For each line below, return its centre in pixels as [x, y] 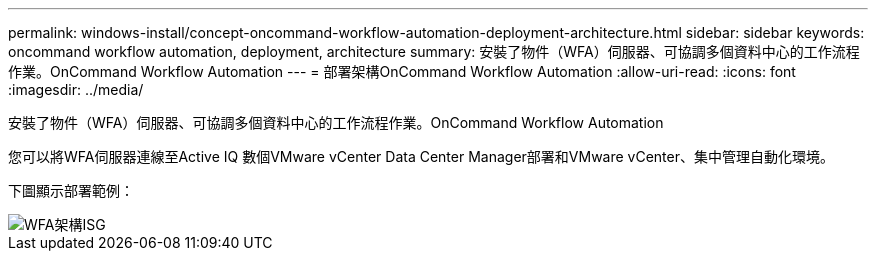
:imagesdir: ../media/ [76, 89]
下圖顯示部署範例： [71, 190]
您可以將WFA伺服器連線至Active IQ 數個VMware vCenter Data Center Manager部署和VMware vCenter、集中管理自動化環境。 [421, 156]
